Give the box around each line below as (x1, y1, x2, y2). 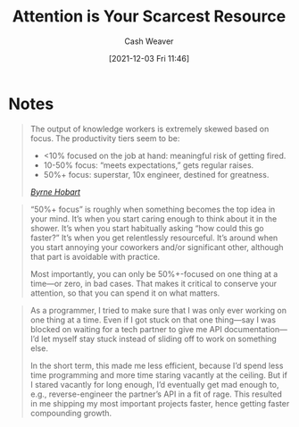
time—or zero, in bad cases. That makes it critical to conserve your (29, 278, 278, 289)
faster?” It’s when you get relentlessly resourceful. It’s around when (29, 232, 278, 243)
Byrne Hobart (29, 186, 81, 197)
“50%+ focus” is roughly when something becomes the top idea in (29, 204, 276, 214)
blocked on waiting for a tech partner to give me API (29, 323, 222, 334)
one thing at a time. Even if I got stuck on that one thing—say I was (29, 314, 277, 325)
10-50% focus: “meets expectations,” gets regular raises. (43, 159, 254, 171)
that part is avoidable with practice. (29, 251, 161, 262)
